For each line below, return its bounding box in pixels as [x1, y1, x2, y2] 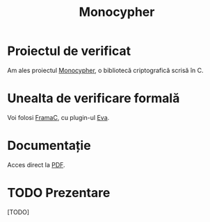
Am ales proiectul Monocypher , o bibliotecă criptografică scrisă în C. [7, 66, 204, 74]
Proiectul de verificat [7, 43, 131, 59]
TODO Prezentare [7, 185, 111, 200]
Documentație [7, 138, 92, 153]
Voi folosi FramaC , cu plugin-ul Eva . [7, 113, 110, 121]
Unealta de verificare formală [7, 91, 180, 106]
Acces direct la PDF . [7, 160, 65, 169]
